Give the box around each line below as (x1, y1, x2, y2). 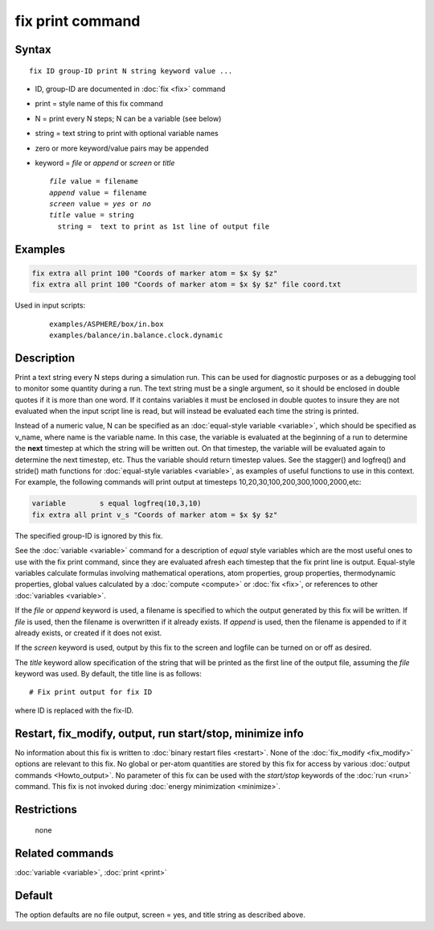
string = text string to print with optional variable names (35, 129, 219, 138)
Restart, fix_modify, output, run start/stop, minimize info (14, 726, 305, 740)
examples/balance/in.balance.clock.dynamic (49, 331, 223, 340)
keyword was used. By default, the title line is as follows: (14, 669, 203, 679)
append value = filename (49, 188, 147, 197)
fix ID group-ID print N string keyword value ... (29, 66, 233, 76)
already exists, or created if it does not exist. (14, 628, 162, 638)
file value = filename (49, 177, 139, 186)
